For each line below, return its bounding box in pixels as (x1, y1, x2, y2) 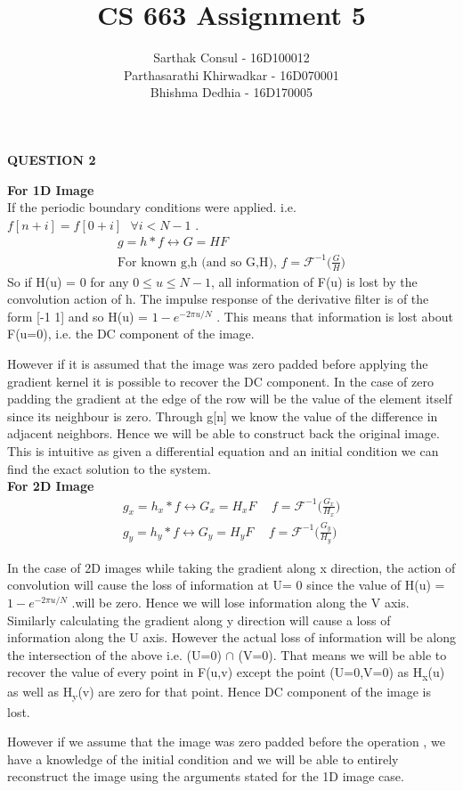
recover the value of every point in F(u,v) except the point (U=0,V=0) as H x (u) (7, 663, 445, 684)
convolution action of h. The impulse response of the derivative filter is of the (7, 289, 429, 308)
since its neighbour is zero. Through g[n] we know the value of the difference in (7, 406, 438, 425)
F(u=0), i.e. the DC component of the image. (7, 324, 255, 343)
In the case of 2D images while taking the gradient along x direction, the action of (7, 558, 456, 576)
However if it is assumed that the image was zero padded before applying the (7, 355, 428, 373)
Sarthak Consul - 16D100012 (153, 48, 310, 67)
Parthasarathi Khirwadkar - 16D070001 (124, 65, 339, 84)
